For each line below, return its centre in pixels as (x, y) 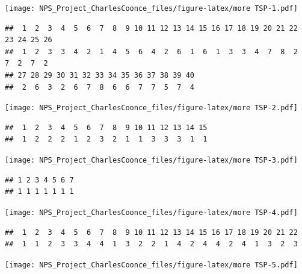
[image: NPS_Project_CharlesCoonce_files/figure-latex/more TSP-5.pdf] (151, 265)
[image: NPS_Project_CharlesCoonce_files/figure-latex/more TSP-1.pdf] (151, 8)
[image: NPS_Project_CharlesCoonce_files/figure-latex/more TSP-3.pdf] (151, 160)
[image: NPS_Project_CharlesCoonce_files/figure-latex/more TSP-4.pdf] (151, 212)
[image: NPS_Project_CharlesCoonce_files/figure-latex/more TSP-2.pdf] (151, 108)
